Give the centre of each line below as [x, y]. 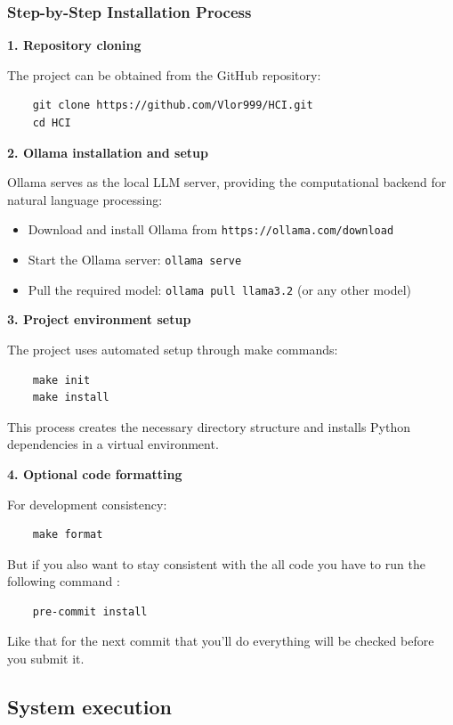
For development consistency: [87, 504]
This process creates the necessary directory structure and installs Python [209, 426]
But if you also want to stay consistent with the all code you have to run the [216, 563]
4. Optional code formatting [95, 473]
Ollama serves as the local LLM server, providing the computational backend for [227, 182]
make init [61, 380]
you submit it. [46, 659]
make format [68, 535]
